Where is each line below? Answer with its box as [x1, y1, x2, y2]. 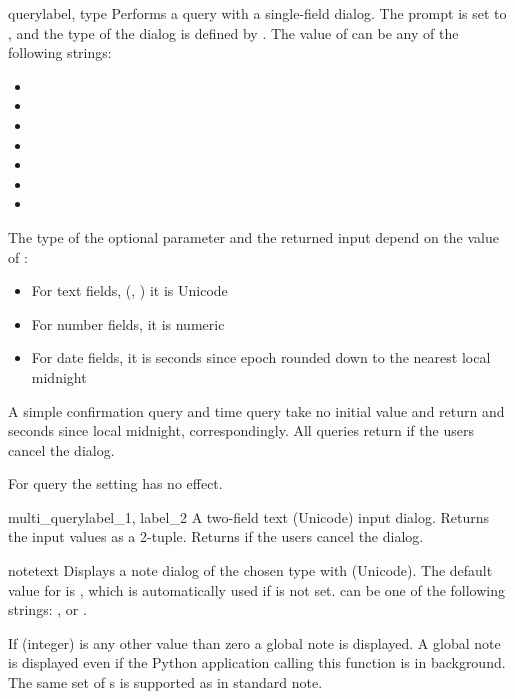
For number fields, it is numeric [31, 313, 225, 334]
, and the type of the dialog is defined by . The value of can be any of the [8, 22, 459, 43]
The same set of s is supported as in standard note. [8, 672, 323, 693]
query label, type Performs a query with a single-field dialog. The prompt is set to [8, 3, 507, 23]
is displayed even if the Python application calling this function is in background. [8, 652, 506, 673]
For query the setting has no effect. [8, 473, 223, 494]
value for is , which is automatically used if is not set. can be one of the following [8, 579, 506, 600]
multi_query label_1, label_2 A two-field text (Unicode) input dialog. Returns [8, 506, 490, 527]
